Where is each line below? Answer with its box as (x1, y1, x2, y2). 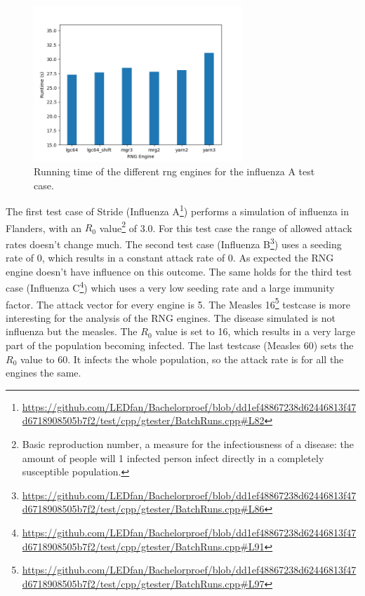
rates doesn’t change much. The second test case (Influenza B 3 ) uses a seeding (6, 234, 342, 251)
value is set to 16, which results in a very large (155, 324, 355, 339)
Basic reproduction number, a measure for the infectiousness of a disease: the (22, 436, 354, 451)
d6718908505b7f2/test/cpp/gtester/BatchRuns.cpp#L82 (22, 413, 265, 428)
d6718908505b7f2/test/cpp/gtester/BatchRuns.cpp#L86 (22, 501, 265, 516)
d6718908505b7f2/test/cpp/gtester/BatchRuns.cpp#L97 (22, 576, 265, 590)
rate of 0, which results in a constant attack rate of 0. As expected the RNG (6, 250, 334, 265)
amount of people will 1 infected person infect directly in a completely (22, 450, 324, 465)
